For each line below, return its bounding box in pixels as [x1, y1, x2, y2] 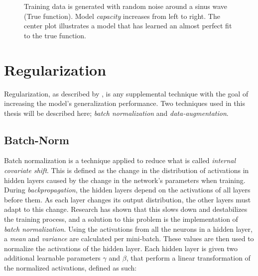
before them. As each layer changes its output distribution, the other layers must [4, 194, 251, 204]
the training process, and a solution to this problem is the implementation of [4, 214, 238, 224]
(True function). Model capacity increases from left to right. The [24, 10, 220, 21]
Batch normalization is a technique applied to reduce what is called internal [4, 155, 236, 166]
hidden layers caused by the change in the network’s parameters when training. [4, 175, 246, 185]
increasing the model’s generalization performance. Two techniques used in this [4, 98, 245, 108]
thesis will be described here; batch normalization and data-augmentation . [4, 107, 229, 118]
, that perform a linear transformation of [126, 253, 251, 263]
